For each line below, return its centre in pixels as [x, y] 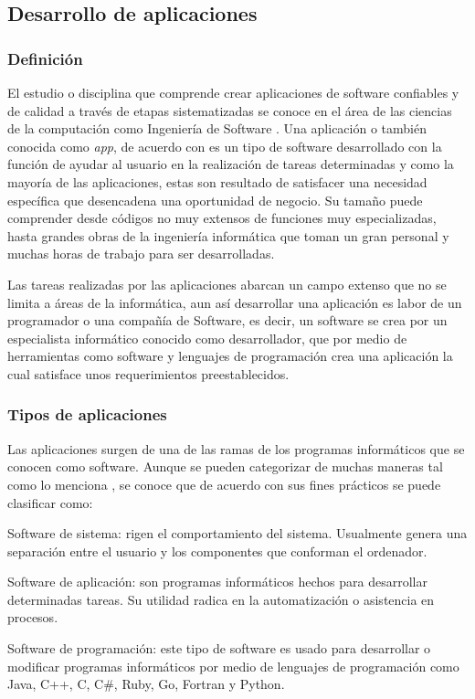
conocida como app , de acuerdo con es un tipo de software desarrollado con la [225, 146]
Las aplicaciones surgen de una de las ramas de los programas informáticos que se [236, 448]
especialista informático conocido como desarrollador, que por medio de [207, 338]
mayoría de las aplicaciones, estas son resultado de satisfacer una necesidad [217, 181]
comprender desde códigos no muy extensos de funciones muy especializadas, [222, 218]
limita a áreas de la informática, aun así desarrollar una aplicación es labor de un [235, 302]
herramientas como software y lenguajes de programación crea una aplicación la [230, 356]
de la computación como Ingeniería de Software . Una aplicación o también [217, 128]
